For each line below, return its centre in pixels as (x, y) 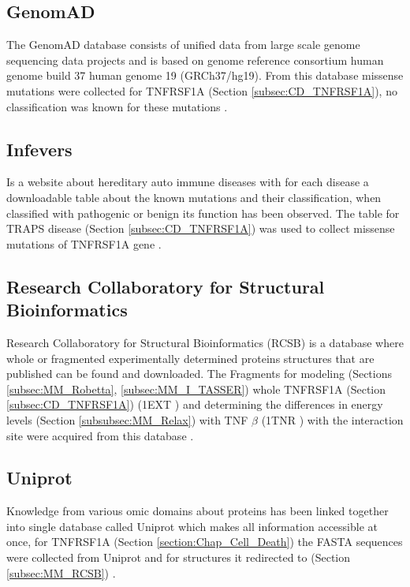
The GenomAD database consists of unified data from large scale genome (183, 45)
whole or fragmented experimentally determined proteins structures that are (190, 358)
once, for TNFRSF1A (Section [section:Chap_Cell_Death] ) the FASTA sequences (205, 542)
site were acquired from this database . (100, 435)
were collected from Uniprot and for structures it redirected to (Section (179, 557)
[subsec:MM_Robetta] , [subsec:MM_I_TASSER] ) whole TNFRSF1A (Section (196, 389)
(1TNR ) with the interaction (332, 419)
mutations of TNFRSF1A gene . (84, 243)
